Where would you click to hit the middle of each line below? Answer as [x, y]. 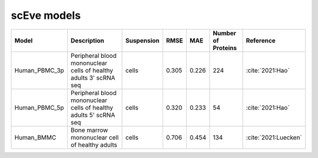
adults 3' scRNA [93, 78]
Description [87, 40]
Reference [261, 40]
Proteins [225, 48]
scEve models [46, 15]
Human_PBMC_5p [39, 107]
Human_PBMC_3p [39, 70]
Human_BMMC [35, 137]
